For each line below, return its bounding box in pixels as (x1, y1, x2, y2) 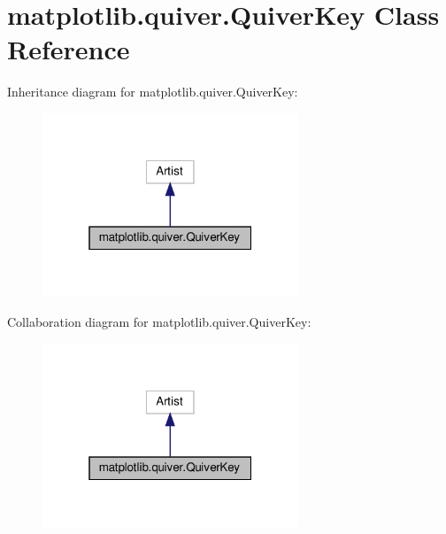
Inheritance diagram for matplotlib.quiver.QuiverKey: (7, 82, 298, 101)
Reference (7, 31, 130, 67)
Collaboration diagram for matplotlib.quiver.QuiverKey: (7, 313, 311, 331)
